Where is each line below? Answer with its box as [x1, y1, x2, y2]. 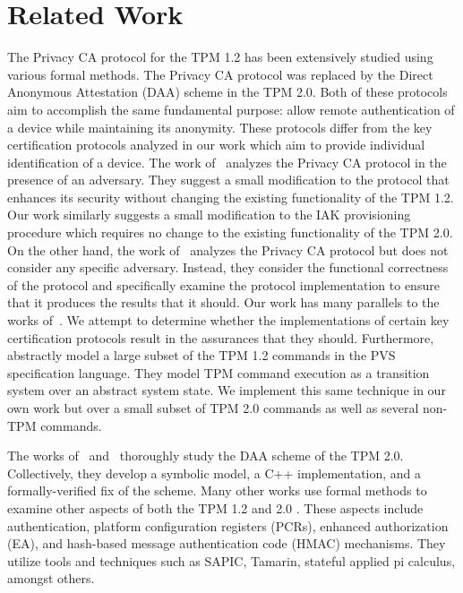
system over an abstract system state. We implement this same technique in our [7, 381, 446, 400]
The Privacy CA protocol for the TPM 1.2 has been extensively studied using [7, 47, 433, 66]
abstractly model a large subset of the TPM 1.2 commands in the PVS [7, 346, 396, 365]
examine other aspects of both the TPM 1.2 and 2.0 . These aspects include [7, 498, 424, 517]
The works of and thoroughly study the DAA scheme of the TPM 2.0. [7, 446, 404, 465]
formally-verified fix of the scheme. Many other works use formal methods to [7, 481, 427, 500]
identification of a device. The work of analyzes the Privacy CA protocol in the [7, 152, 447, 171]
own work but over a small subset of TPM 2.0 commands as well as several [7, 399, 419, 417]
